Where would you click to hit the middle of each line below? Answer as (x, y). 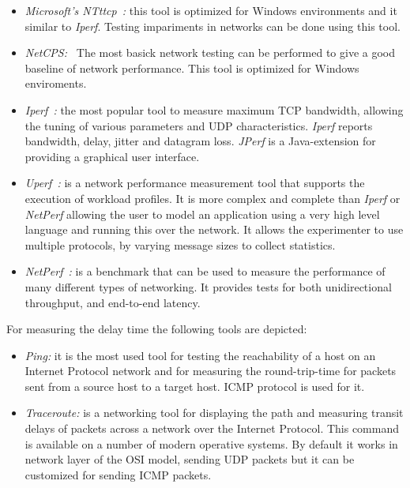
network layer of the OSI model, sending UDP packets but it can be (190, 459)
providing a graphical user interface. (112, 156)
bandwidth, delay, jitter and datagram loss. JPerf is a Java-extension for (200, 141)
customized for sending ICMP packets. (118, 474)
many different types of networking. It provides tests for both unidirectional (208, 286)
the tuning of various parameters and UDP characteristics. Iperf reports (199, 125)
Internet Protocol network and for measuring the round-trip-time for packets (211, 371)
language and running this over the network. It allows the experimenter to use (214, 229)
